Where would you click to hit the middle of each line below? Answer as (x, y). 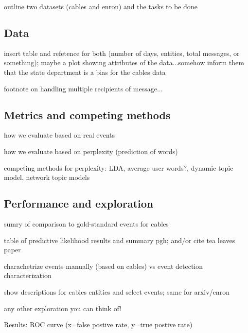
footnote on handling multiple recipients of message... (83, 88)
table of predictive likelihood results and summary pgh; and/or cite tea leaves (120, 240)
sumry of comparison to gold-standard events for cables (86, 223)
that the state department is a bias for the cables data (85, 72)
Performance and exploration (79, 203)
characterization (28, 275)
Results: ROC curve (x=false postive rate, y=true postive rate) (98, 324)
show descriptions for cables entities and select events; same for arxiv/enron (117, 291)
